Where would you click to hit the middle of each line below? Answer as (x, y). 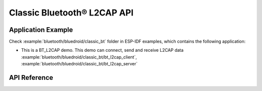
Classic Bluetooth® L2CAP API (71, 13)
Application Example (41, 30)
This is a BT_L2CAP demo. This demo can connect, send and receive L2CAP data (102, 50)
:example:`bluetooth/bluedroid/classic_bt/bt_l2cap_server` (79, 64)
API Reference (31, 78)
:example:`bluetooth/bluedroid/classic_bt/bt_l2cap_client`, (79, 57)
